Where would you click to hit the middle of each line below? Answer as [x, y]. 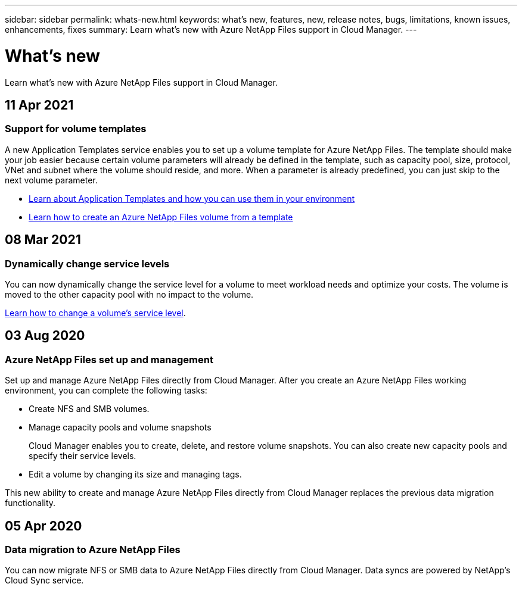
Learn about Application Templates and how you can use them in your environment [192, 198]
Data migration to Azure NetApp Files [93, 550]
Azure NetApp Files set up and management [109, 359]
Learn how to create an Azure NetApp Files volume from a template [161, 217]
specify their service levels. [83, 456]
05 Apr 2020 [44, 526]
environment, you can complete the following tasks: [106, 391]
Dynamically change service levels [87, 263]
